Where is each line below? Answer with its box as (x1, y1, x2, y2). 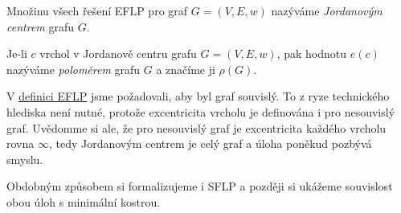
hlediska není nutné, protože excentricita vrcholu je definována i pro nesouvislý (6, 103, 395, 120)
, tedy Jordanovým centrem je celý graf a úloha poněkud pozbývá (48, 135, 372, 152)
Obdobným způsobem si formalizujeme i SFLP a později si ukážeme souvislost (6, 178, 393, 195)
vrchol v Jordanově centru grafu (39, 45, 197, 62)
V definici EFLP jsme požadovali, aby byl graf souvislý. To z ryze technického (6, 88, 390, 104)
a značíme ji (156, 60, 215, 77)
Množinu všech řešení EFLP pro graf (6, 2, 188, 18)
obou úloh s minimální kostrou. (6, 193, 161, 210)
